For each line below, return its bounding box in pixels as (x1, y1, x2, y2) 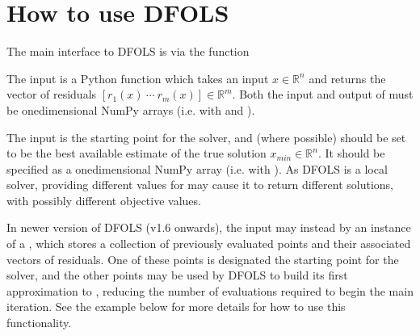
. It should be (317, 145, 385, 162)
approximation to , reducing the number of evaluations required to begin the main (6, 282, 414, 299)
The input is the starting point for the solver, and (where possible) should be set (6, 128, 406, 145)
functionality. (6, 314, 72, 331)
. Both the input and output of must (232, 86, 414, 103)
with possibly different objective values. (6, 191, 201, 208)
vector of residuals (6, 86, 97, 103)
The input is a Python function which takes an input (6, 69, 269, 86)
